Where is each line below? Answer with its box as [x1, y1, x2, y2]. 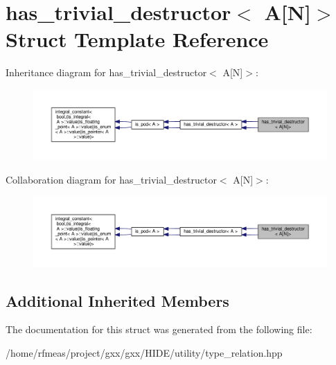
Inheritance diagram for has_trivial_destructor [6, 65, 207, 80]
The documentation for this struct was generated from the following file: [6, 322, 312, 337]
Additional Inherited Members [6, 290, 229, 311]
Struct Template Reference [6, 25, 269, 53]
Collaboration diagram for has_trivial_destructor [6, 172, 217, 186]
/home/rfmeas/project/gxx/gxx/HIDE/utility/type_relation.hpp [6, 346, 283, 360]
